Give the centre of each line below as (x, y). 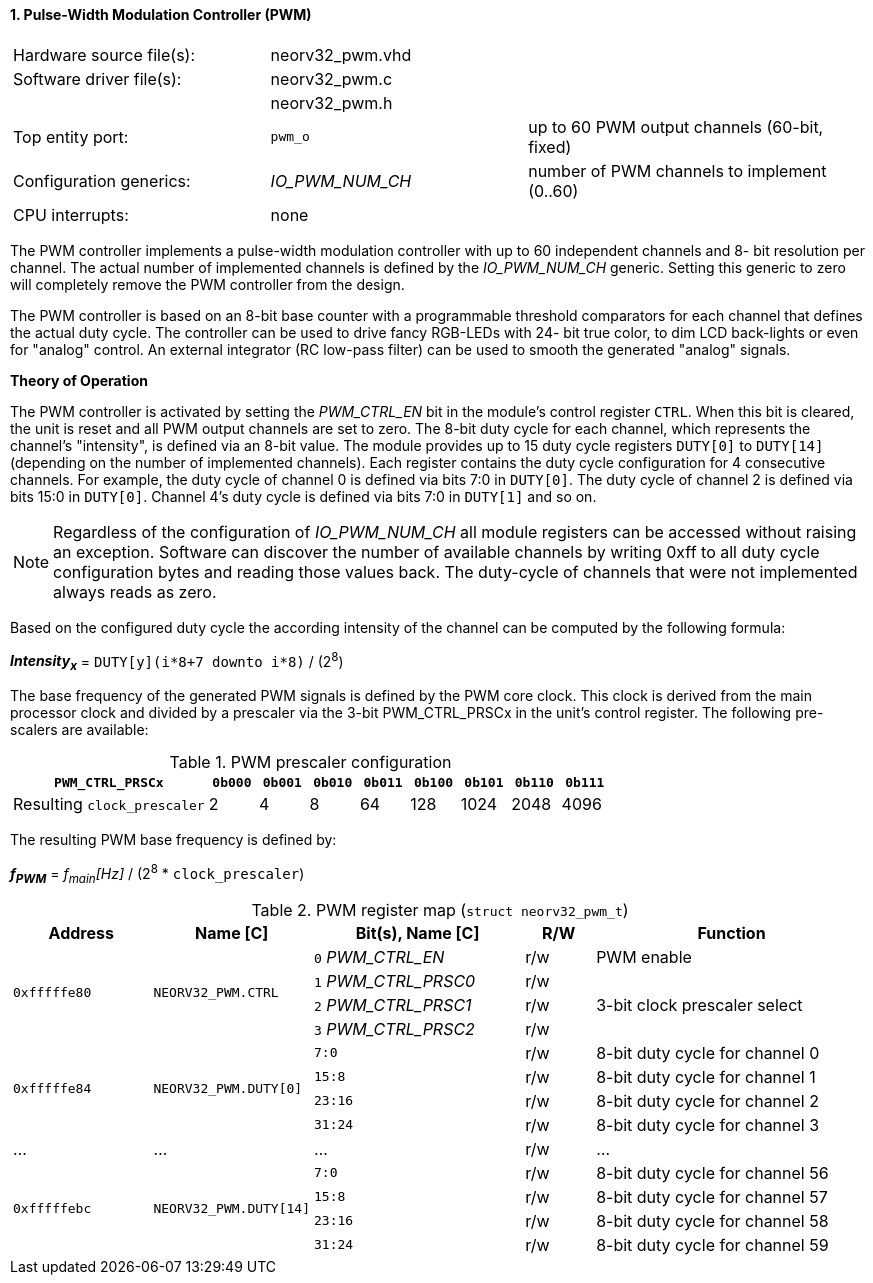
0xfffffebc (52, 1209)
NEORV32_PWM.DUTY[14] (232, 1209)
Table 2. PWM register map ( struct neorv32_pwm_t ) (440, 909)
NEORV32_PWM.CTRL (216, 993)
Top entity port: (71, 136)
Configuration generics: (102, 180)
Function (731, 932)
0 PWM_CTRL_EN (379, 956)
